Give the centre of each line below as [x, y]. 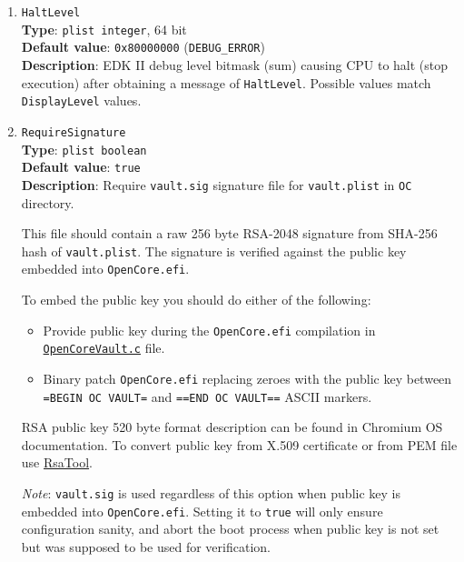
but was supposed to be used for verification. [146, 546]
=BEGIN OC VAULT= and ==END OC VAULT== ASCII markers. [207, 396]
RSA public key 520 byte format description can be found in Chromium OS [232, 427]
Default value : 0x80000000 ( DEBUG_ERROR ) [143, 47]
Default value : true [81, 167]
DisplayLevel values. [81, 100]
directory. [48, 202]
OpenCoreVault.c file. [104, 348]
